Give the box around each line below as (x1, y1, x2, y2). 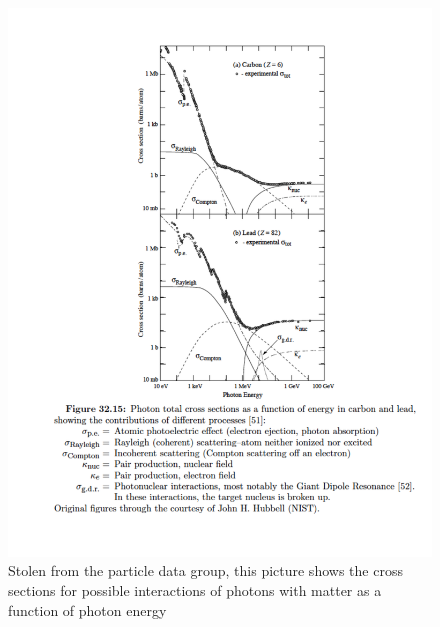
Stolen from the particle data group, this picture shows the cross (8, 560, 403, 581)
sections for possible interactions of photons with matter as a (8, 580, 382, 601)
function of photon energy (8, 599, 167, 620)
